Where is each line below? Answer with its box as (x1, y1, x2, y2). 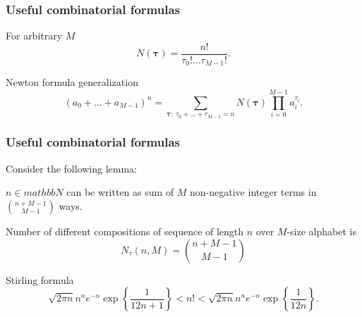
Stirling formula (6, 272, 74, 287)
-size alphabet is (286, 223, 356, 238)
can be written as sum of (66, 185, 174, 199)
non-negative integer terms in (190, 185, 317, 199)
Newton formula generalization (6, 75, 138, 89)
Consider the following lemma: (6, 161, 138, 175)
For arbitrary (6, 28, 63, 43)
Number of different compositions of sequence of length (6, 223, 244, 238)
